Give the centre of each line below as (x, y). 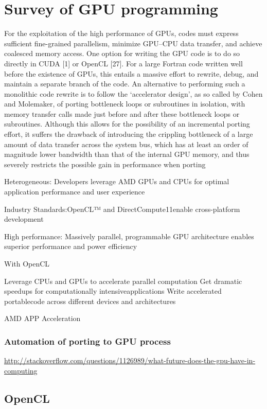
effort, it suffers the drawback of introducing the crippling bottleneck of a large (129, 134)
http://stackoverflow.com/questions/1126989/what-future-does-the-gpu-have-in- (130, 360)
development (24, 219)
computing (21, 370)
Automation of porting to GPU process (87, 341)
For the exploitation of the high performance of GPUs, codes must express (121, 33)
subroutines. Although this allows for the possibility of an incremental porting (127, 124)
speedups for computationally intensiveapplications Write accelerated (113, 291)
